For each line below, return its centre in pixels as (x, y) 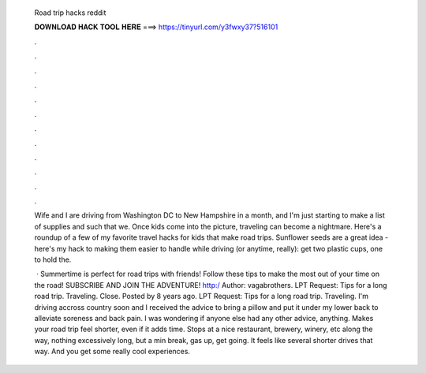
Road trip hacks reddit (70, 13)
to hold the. (53, 259)
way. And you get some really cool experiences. (112, 352)
